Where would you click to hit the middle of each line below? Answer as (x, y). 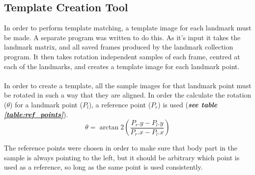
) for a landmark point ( (46, 104)
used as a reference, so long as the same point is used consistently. (103, 167)
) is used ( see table (188, 104)
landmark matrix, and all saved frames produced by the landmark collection (119, 47)
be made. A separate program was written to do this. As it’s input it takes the (122, 37)
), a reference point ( (120, 104)
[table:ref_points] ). (36, 114)
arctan (109, 128)
